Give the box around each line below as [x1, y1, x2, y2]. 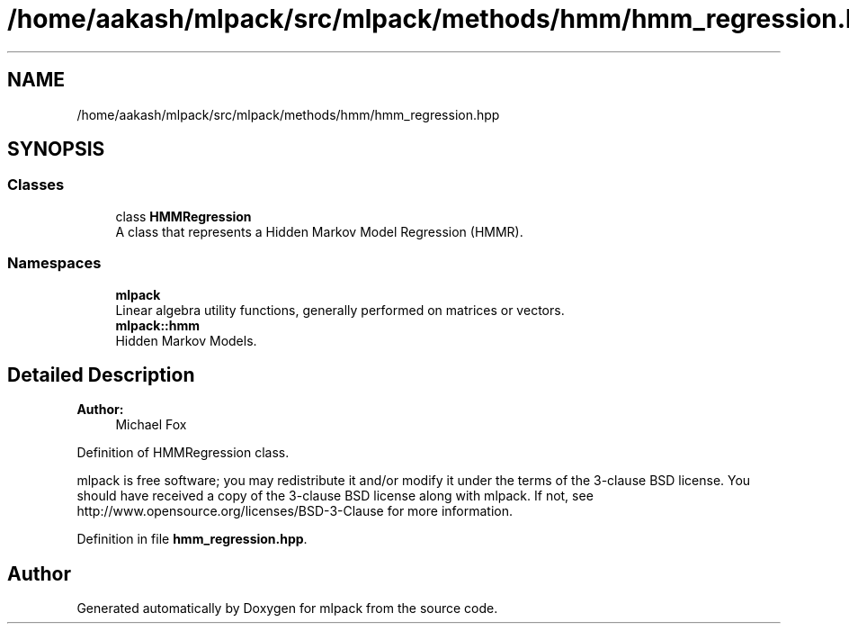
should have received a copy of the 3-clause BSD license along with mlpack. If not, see [76, 488, 594, 504]
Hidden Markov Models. [115, 332, 257, 348]
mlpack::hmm [115, 317, 201, 333]
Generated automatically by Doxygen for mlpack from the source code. [76, 600, 498, 617]
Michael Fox [115, 417, 187, 433]
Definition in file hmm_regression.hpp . [76, 531, 308, 547]
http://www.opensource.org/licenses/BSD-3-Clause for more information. [76, 503, 513, 519]
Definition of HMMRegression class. [76, 445, 290, 461]
